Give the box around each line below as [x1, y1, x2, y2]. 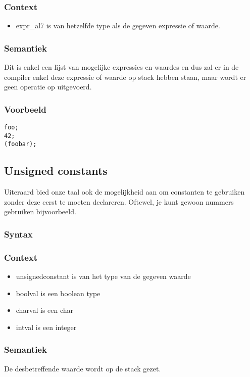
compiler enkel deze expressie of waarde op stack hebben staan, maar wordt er [4, 71, 246, 82]
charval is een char [16, 305, 74, 315]
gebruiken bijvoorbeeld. [4, 206, 76, 217]
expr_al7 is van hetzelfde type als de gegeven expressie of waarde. [16, 20, 220, 31]
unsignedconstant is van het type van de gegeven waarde [16, 271, 191, 281]
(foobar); [4, 140, 37, 148]
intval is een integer [16, 321, 77, 332]
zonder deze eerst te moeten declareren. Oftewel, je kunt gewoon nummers [4, 196, 234, 207]
